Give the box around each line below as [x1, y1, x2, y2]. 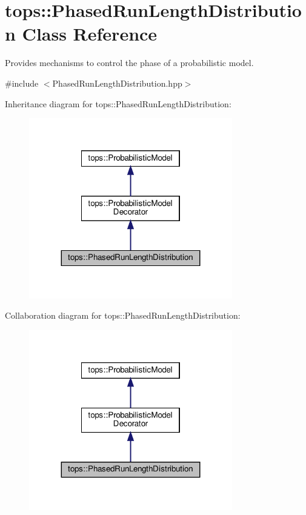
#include [5, 76, 39, 89]
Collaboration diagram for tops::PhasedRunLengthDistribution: [5, 309, 241, 322]
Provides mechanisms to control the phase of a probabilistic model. [5, 56, 254, 69]
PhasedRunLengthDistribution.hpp [52, 76, 182, 89]
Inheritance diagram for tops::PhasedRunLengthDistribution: [5, 97, 231, 110]
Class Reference [22, 21, 158, 46]
